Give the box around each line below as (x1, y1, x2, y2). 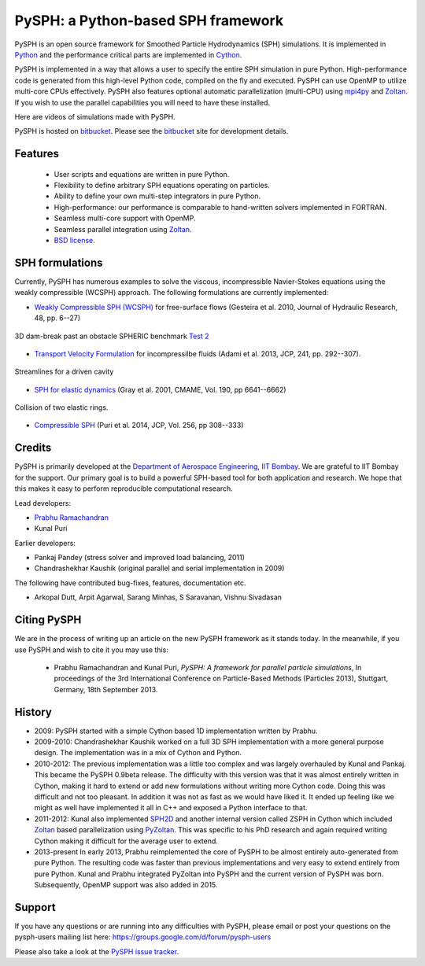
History (14, 705, 53, 719)
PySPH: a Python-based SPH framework (14, 12, 283, 29)
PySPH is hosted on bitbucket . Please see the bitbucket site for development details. (14, 127, 289, 136)
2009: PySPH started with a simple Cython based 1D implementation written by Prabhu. (34, 726, 318, 736)
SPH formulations (14, 256, 103, 269)
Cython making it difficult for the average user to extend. (34, 836, 218, 846)
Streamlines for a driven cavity (14, 367, 114, 377)
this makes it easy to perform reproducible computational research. (14, 484, 234, 493)
